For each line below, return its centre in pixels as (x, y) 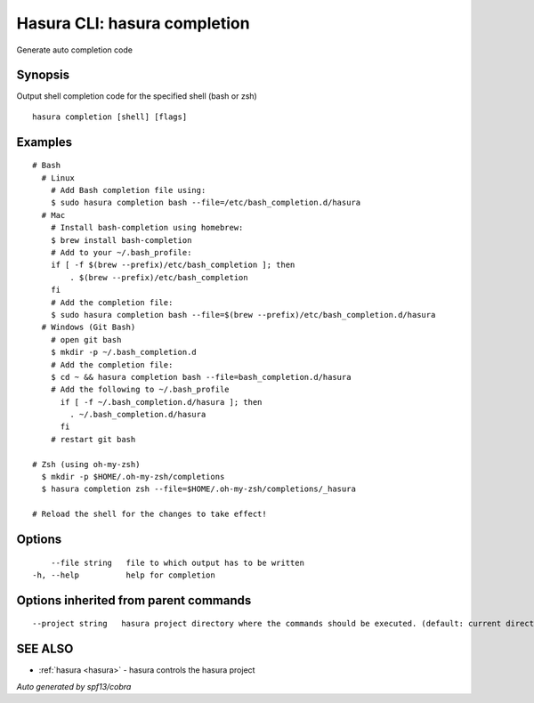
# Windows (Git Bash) (89, 327)
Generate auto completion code (75, 50)
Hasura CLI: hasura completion (133, 23)
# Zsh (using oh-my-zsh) (86, 464)
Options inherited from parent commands (134, 600)
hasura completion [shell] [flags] (110, 117)
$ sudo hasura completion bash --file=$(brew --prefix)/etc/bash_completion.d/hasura (243, 315)
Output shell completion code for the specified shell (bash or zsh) (137, 96)
